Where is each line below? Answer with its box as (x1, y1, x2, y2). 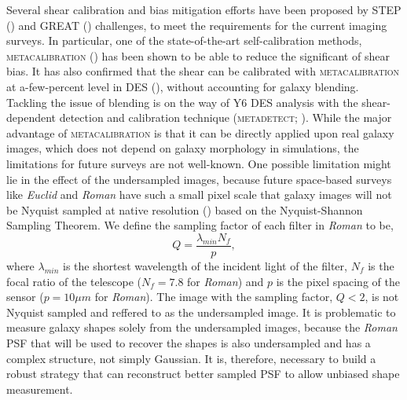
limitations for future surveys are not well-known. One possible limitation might (6, 155, 391, 171)
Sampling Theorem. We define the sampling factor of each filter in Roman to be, (6, 217, 394, 233)
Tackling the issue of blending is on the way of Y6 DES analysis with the (6, 94, 358, 110)
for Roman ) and (187, 273, 264, 289)
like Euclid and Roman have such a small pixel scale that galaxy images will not (6, 186, 392, 203)
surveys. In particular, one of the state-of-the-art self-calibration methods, (6, 32, 362, 49)
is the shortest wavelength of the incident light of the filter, (62, 257, 347, 273)
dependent (6, 109, 57, 126)
